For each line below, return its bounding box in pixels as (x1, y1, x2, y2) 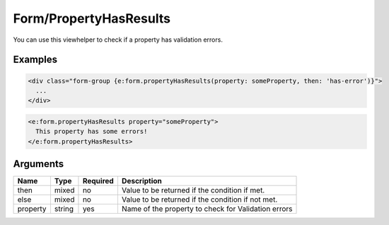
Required (82, 176, 115, 186)
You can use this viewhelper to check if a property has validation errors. (13, 35, 223, 44)
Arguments (13, 158, 64, 170)
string (54, 204, 74, 214)
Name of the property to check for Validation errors (121, 204, 293, 214)
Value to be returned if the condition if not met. (121, 195, 278, 204)
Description (121, 176, 163, 186)
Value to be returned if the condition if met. (121, 185, 265, 195)
